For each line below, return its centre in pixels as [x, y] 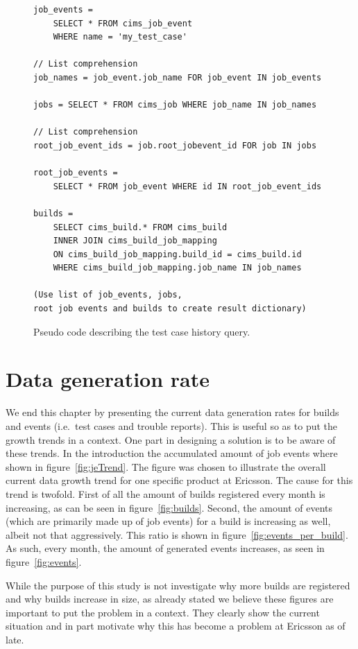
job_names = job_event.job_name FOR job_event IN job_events [178, 77]
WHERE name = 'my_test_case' [120, 37]
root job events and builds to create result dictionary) [170, 309]
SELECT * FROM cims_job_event [123, 23]
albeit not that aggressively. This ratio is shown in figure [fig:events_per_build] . [177, 534]
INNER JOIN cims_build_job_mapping [135, 241]
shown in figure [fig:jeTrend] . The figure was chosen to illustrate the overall [166, 466]
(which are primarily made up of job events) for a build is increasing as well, [168, 521]
